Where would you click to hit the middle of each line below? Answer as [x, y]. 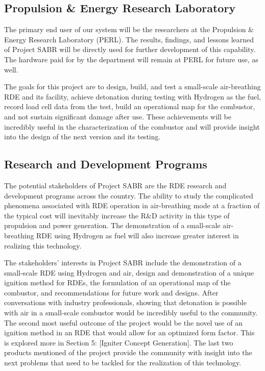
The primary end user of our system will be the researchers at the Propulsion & [129, 29]
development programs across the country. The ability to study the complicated [129, 195]
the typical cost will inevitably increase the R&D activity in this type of [117, 215]
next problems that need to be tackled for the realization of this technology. [123, 363]
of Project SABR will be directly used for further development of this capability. [130, 49]
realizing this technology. [43, 245]
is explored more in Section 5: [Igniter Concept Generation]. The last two [119, 342]
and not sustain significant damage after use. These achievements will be [118, 116]
